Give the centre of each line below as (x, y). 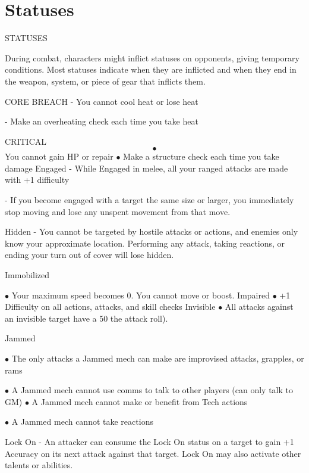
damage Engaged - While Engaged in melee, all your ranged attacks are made (146, 168)
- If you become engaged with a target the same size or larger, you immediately (149, 200)
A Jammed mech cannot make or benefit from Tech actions (140, 401)
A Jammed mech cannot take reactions (82, 421)
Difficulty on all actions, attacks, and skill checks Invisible (110, 306)
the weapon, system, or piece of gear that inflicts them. (105, 81)
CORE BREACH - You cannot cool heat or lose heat (102, 101)
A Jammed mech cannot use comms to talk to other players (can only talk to (152, 390)
